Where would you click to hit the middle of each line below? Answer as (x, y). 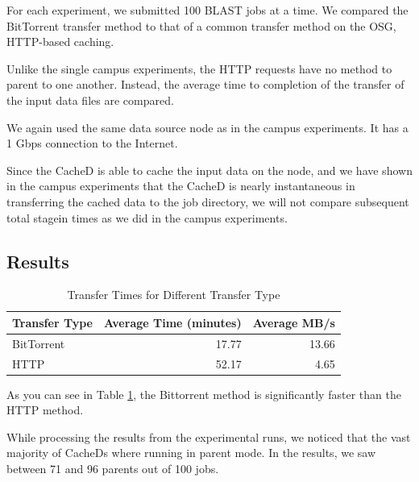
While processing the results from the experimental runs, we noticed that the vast (209, 436)
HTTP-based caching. (60, 42)
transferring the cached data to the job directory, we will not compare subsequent (208, 201)
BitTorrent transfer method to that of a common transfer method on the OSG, (201, 25)
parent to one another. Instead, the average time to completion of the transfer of (205, 84)
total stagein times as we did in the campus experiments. (147, 217)
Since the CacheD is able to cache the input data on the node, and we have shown (209, 170)
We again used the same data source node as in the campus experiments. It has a (207, 127)
